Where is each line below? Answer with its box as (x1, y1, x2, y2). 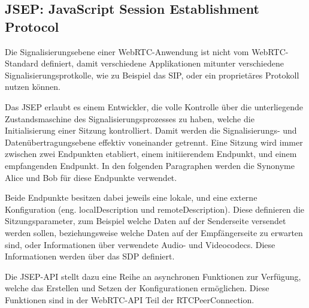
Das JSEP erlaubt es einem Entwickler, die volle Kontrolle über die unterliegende (5, 100, 303, 113)
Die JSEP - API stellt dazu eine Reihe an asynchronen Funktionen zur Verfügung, (5, 270, 301, 282)
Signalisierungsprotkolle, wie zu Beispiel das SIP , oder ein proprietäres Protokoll (5, 68, 299, 81)
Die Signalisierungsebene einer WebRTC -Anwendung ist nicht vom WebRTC (5, 45, 286, 58)
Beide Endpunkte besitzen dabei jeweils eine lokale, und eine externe (5, 191, 257, 204)
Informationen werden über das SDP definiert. (5, 250, 175, 262)
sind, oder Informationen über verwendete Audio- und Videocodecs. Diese (5, 238, 275, 250)
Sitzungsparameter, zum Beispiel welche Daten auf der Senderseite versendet (5, 215, 286, 227)
